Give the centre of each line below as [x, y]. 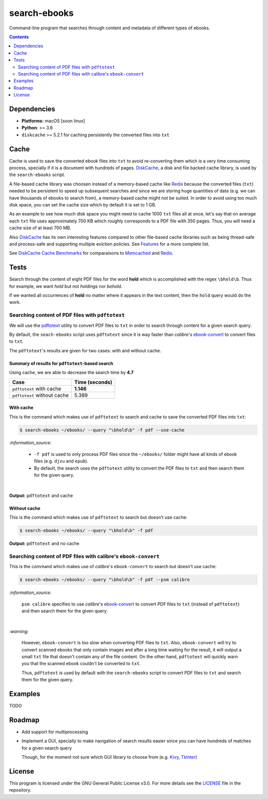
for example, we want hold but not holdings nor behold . [66, 286]
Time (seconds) [93, 382]
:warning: [19, 631]
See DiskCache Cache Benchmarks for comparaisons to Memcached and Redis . [91, 253]
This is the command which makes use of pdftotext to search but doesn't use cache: [98, 517]
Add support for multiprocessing [55, 732]
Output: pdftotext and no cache [44, 544]
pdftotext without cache [40, 395]
